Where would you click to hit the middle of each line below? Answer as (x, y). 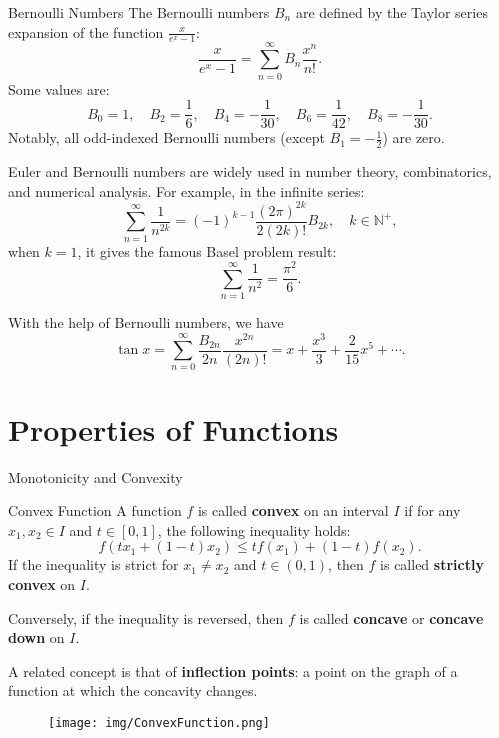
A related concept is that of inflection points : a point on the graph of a (233, 670)
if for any (432, 510)
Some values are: (59, 88)
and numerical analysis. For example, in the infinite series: (186, 190)
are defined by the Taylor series (391, 12)
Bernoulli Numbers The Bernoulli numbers (139, 12)
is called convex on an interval (293, 510)
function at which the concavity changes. (133, 690)
